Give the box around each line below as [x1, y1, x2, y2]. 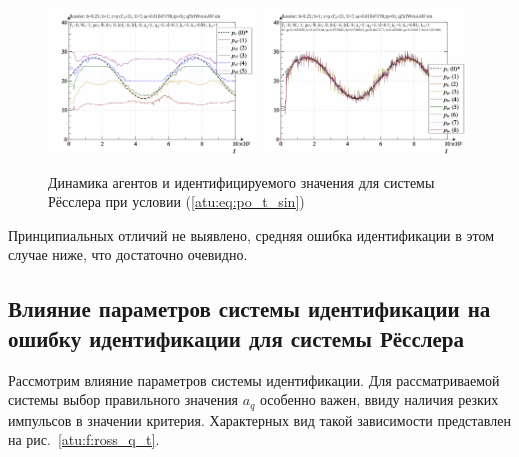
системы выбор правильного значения [8, 389, 239, 410]
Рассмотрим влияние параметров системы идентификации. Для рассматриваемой [8, 369, 500, 390]
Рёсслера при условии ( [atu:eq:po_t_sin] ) [48, 191, 305, 212]
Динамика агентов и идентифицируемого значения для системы [48, 171, 435, 192]
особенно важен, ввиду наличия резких [259, 389, 499, 410]
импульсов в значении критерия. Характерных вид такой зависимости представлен [8, 409, 511, 430]
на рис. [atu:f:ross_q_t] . [8, 429, 160, 450]
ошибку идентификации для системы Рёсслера [8, 322, 464, 353]
